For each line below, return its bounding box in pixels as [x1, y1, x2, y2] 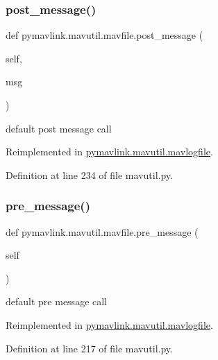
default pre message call [6, 294, 108, 309]
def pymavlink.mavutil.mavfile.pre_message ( [6, 224, 199, 239]
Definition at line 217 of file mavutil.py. [6, 341, 173, 355]
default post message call [6, 121, 112, 135]
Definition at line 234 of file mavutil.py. [6, 167, 173, 182]
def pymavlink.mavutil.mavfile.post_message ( [6, 28, 203, 42]
